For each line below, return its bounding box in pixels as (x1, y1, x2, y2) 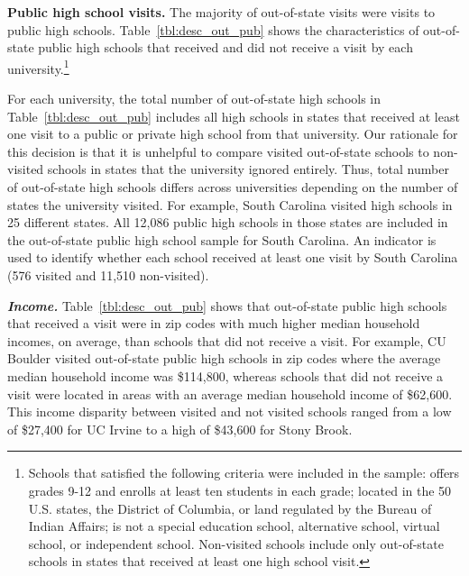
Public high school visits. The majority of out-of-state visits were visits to (7, 3, 436, 21)
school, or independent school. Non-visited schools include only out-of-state (28, 534, 444, 553)
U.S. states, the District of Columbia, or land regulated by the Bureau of (28, 498, 432, 517)
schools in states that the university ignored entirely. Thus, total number (47, 160, 449, 178)
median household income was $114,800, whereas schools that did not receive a (7, 366, 444, 385)
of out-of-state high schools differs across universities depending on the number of (7, 178, 458, 196)
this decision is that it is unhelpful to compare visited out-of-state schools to (7, 142, 429, 160)
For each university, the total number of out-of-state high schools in (7, 89, 382, 108)
